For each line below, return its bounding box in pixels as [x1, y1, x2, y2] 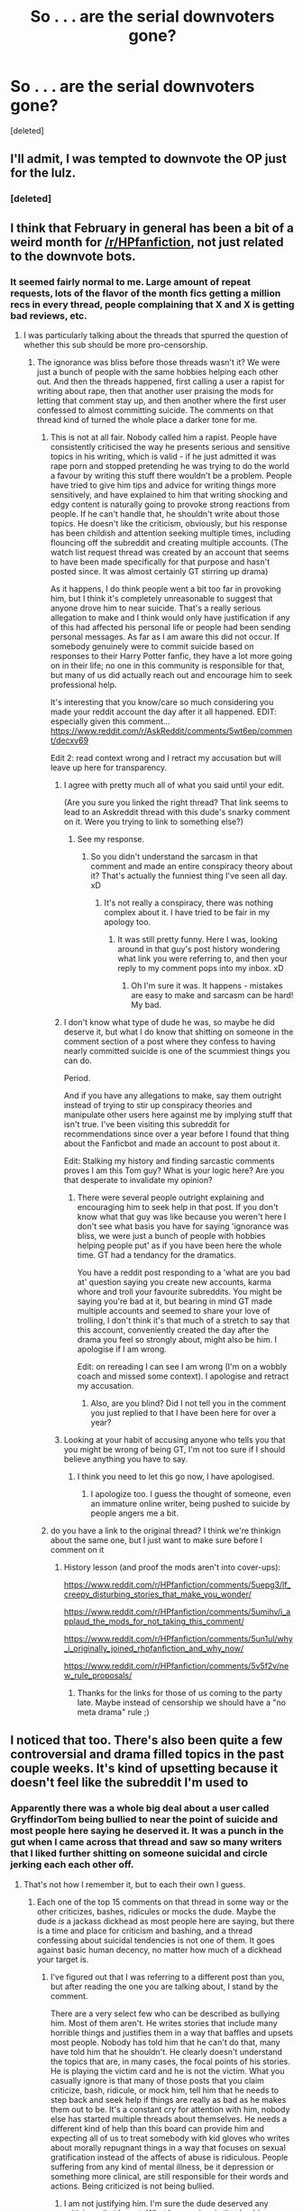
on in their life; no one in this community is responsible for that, [50, 660, 285, 671]
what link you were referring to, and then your [117, 953, 288, 964]
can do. [63, 1055, 93, 1066]
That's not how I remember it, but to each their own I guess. [23, 1878, 246, 1890]
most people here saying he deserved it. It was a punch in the [10, 1824, 284, 1837]
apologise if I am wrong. [77, 1344, 168, 1354]
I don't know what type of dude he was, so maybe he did [63, 1016, 276, 1027]
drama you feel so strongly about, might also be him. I [77, 1334, 278, 1344]
